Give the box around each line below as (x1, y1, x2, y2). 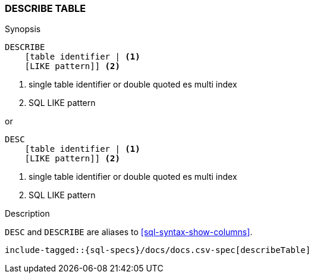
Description (5, 208, 50, 219)
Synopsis (5, 24, 41, 35)
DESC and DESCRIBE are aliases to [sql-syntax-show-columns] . (5, 227, 253, 238)
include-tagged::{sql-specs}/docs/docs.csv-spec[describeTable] (5, 245, 311, 255)
